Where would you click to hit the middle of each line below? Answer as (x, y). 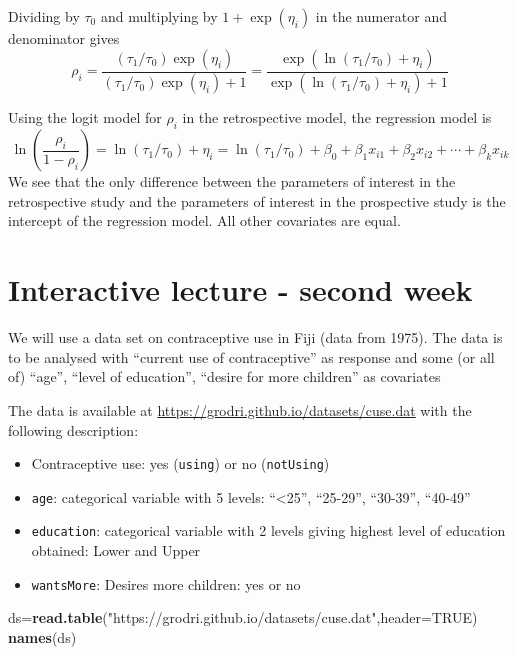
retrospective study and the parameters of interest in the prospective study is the (257, 200)
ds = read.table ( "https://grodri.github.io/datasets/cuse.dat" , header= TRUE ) (243, 617)
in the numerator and (381, 16)
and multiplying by (159, 16)
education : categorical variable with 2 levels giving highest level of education (268, 530)
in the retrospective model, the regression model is (337, 117)
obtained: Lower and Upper (116, 550)
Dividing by (44, 16)
